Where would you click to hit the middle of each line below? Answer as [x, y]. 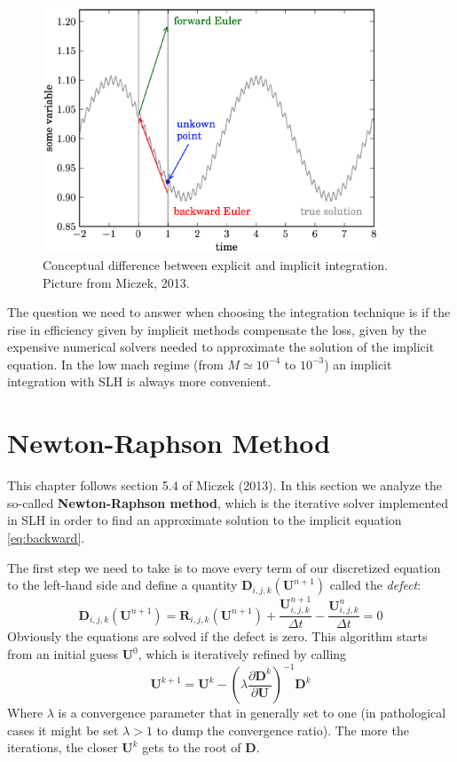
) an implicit [358, 364]
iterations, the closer [63, 747]
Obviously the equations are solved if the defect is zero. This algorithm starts [217, 636]
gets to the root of [192, 747]
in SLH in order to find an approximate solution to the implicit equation [205, 520]
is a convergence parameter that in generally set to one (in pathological [252, 713]
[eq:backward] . [46, 537]
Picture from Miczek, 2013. [116, 282]
